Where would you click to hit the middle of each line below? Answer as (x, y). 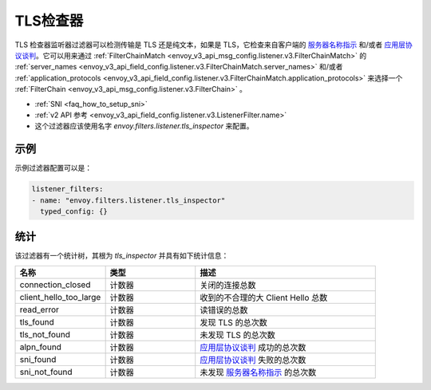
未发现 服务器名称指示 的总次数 (258, 372)
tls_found (37, 321)
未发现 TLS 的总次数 (237, 335)
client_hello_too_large (60, 297)
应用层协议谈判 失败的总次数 (253, 360)
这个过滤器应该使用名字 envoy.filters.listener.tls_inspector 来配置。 (144, 126)
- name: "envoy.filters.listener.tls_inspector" (129, 200)
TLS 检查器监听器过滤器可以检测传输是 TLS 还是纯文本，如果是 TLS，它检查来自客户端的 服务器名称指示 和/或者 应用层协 (214, 45)
